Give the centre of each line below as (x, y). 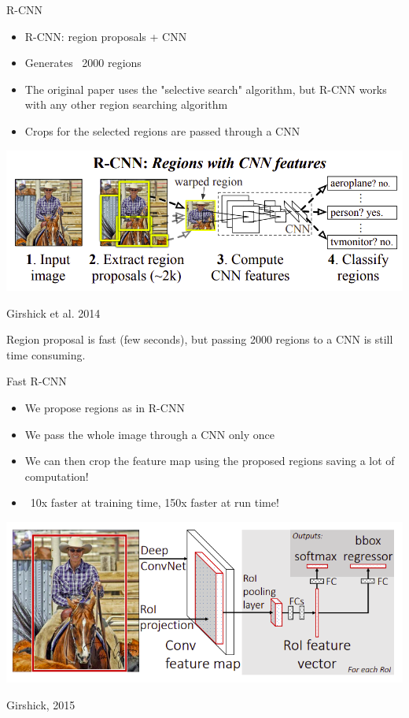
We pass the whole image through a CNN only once (149, 434)
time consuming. (46, 354)
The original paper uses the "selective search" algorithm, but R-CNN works (206, 89)
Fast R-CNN (37, 381)
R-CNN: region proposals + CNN (106, 36)
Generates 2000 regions (83, 63)
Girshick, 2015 (41, 705)
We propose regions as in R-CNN (105, 408)
